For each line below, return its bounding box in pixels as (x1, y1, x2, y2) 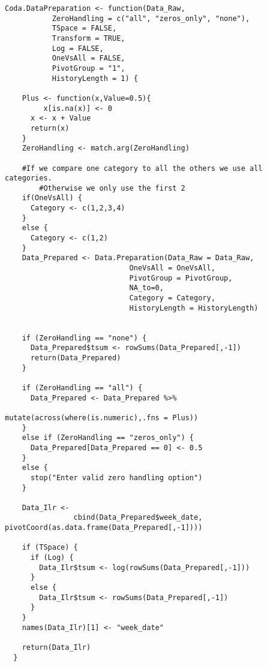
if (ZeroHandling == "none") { (22, 333, 147, 342)
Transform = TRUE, (52, 34, 125, 43)
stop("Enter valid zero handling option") (30, 473, 203, 482)
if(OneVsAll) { (22, 194, 82, 203)
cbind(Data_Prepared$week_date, (73, 513, 203, 522)
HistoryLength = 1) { (52, 74, 138, 83)
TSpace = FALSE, (52, 24, 117, 33)
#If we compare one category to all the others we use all (22, 164, 263, 173)
